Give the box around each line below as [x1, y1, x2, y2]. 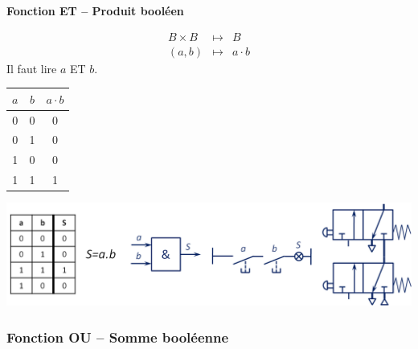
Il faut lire [6, 60, 57, 76]
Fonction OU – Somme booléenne [6, 326, 229, 347]
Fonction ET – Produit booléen [6, 2, 184, 18]
